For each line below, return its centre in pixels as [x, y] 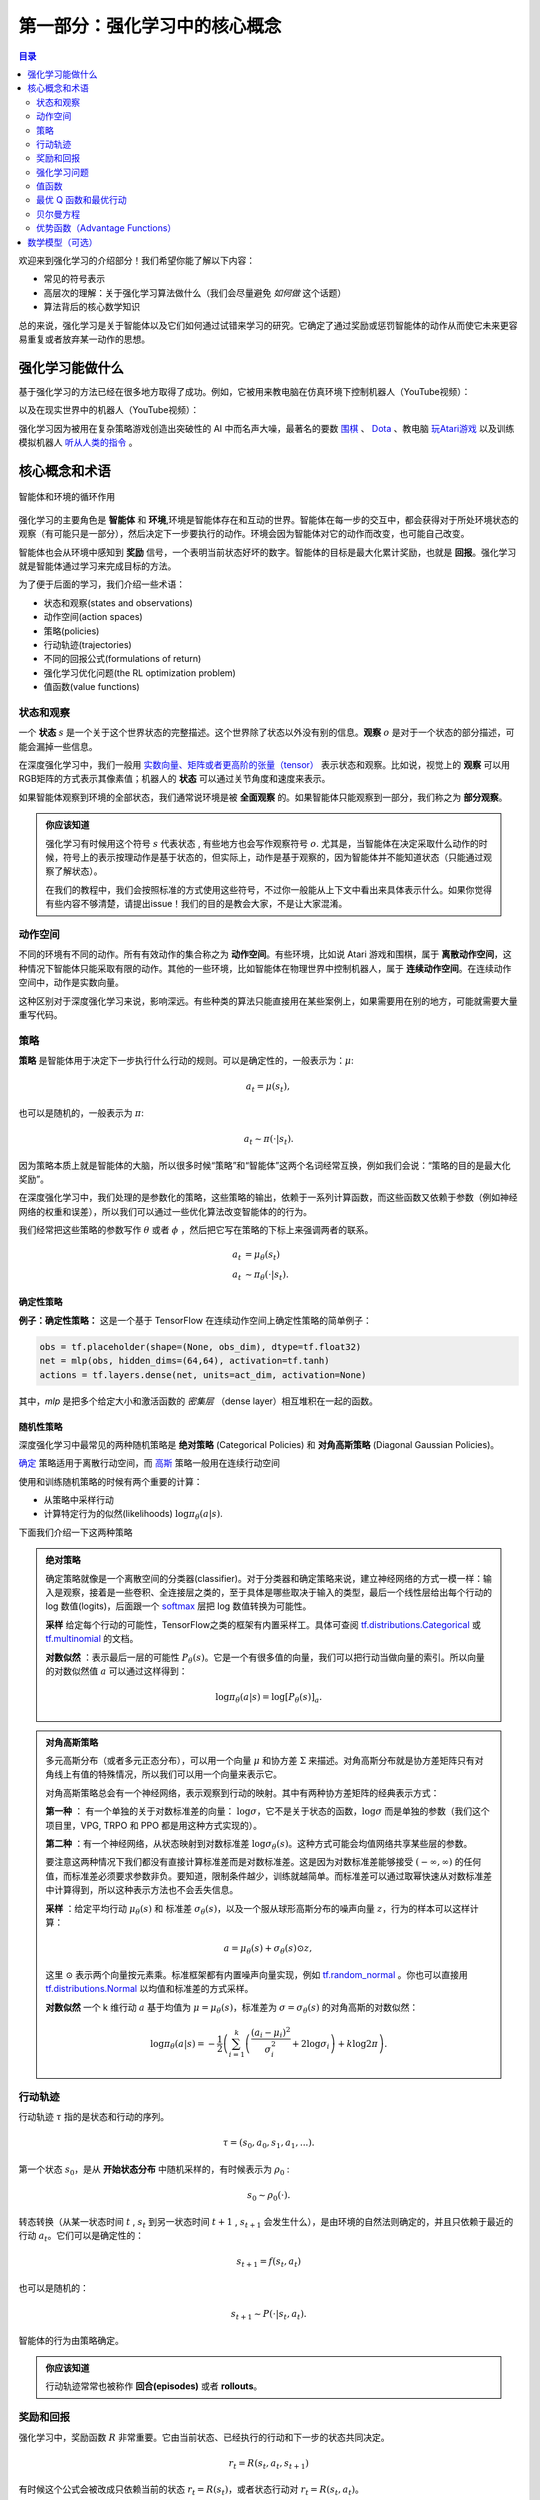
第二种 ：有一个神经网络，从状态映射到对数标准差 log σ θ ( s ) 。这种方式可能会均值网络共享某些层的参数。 [259, 1845]
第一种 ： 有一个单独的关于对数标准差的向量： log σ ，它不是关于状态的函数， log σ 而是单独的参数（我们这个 [267, 1811]
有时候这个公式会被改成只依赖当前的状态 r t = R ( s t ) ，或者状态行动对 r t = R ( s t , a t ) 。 [191, 2490]
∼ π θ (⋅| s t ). [266, 1275]
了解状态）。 [78, 871]
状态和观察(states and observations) [118, 602]
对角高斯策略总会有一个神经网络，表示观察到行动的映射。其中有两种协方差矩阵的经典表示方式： [242, 1792]
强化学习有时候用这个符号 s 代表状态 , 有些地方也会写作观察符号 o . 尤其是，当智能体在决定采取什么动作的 [262, 843]
